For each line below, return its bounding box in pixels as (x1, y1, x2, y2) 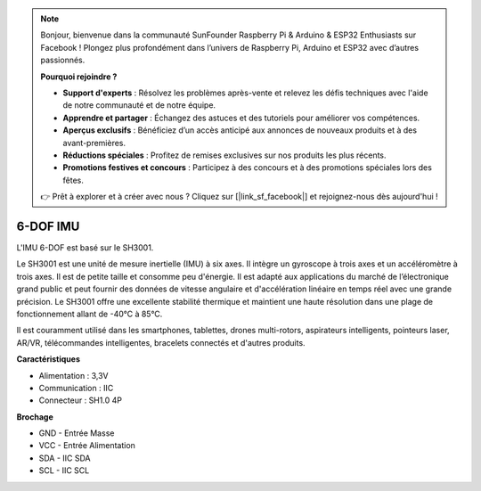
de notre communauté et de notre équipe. (62, 100, 216, 110)
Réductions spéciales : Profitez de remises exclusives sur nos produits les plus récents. (62, 150, 387, 160)
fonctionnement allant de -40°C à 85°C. (16, 308, 163, 319)
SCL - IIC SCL (38, 465, 90, 476)
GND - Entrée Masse (38, 428, 115, 438)
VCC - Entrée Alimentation (38, 440, 135, 451)
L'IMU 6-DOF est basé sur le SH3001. (16, 241, 154, 253)
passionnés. (40, 54, 86, 66)
